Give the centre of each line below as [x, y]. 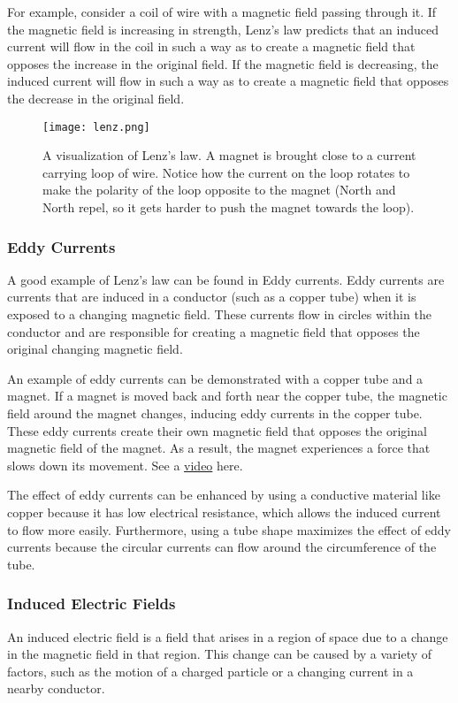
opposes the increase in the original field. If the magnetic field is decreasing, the [223, 63]
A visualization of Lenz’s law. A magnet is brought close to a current [229, 155]
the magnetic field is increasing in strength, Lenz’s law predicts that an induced [223, 29]
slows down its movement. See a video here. [125, 465]
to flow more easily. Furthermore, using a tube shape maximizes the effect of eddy [229, 529]
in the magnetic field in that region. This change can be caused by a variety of [220, 654]
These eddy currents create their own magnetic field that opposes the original [217, 430]
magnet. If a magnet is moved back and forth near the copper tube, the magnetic [227, 396]
